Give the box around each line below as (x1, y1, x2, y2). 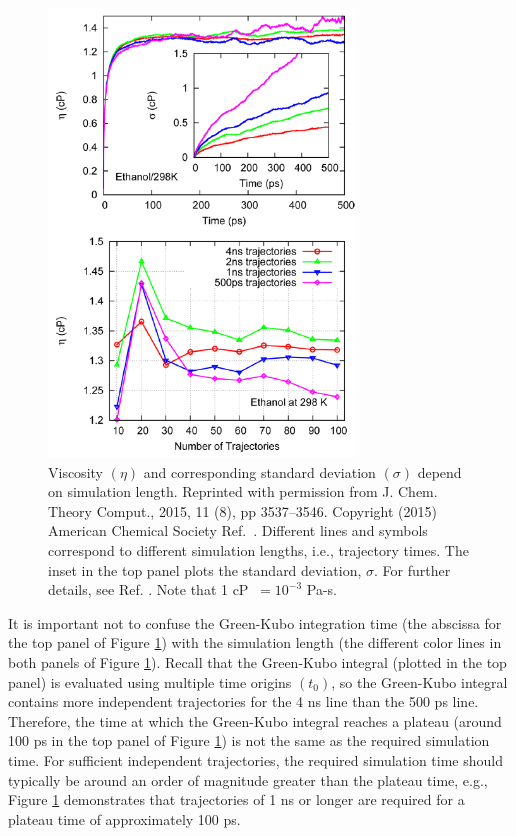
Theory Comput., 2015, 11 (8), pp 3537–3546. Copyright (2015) (48, 500, 437, 521)
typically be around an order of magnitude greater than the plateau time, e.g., (8, 769, 488, 790)
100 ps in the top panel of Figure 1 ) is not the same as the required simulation (8, 730, 490, 751)
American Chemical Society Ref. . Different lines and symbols (48, 520, 428, 541)
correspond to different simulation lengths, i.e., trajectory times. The (48, 540, 469, 560)
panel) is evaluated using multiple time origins (8, 671, 292, 692)
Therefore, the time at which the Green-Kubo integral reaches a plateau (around (8, 710, 502, 731)
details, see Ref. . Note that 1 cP (48, 579, 249, 600)
